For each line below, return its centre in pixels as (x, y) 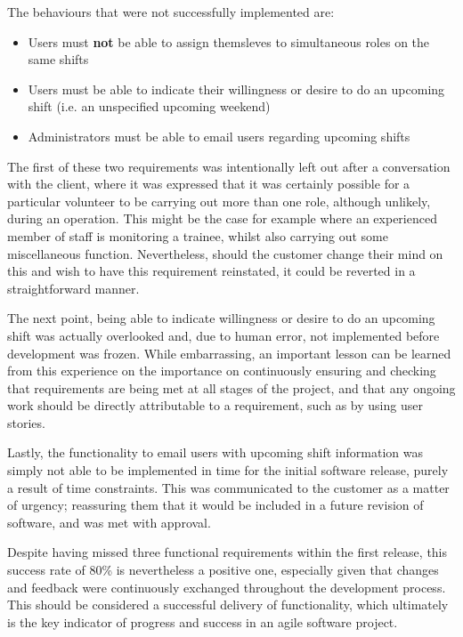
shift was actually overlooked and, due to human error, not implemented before (223, 335)
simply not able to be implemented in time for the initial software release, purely (228, 470)
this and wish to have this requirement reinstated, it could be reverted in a (211, 271)
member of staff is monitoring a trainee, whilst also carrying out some (198, 235)
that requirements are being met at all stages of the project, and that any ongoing (231, 387)
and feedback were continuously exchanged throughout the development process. (227, 587)
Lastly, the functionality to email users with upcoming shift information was (215, 452)
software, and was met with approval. (109, 522)
